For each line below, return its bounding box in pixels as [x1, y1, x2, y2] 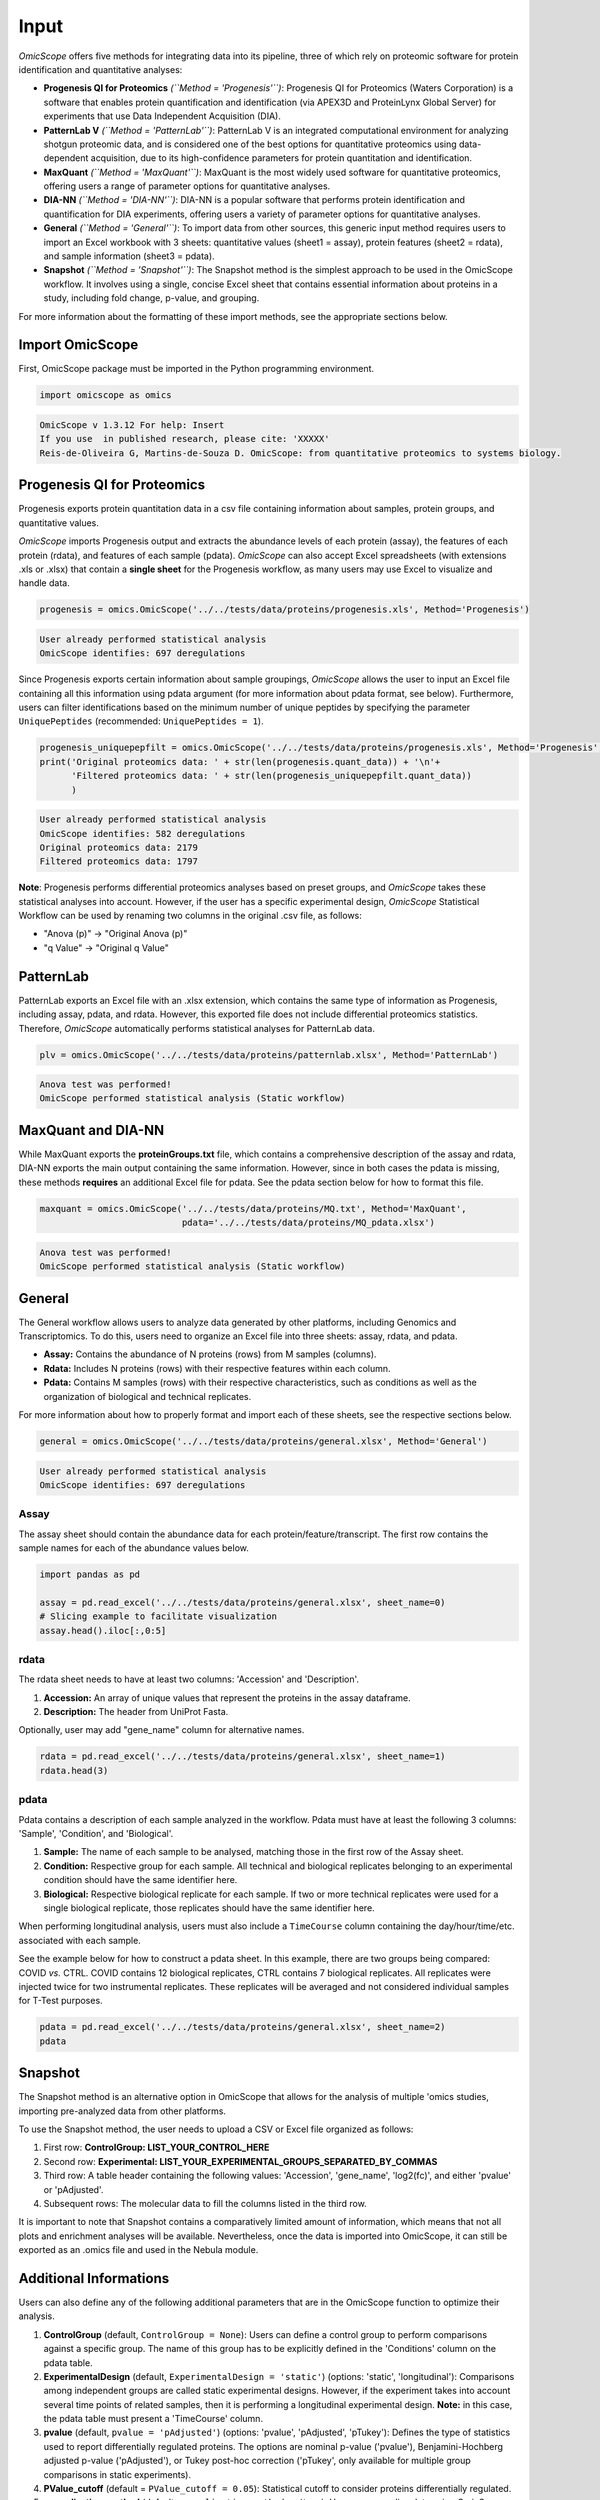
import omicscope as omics [39, 390, 172, 401]
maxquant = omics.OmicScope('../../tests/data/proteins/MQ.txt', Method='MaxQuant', [39, 1203, 467, 1214]
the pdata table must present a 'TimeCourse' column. [43, 2413, 264, 2425]
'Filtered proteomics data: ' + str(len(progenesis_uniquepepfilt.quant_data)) [71, 770, 472, 782]
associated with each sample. [18, 1934, 142, 1946]
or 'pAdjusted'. [43, 2183, 104, 2195]
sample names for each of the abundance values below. [18, 1542, 250, 1554]
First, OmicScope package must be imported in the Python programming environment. [18, 363, 375, 375]
